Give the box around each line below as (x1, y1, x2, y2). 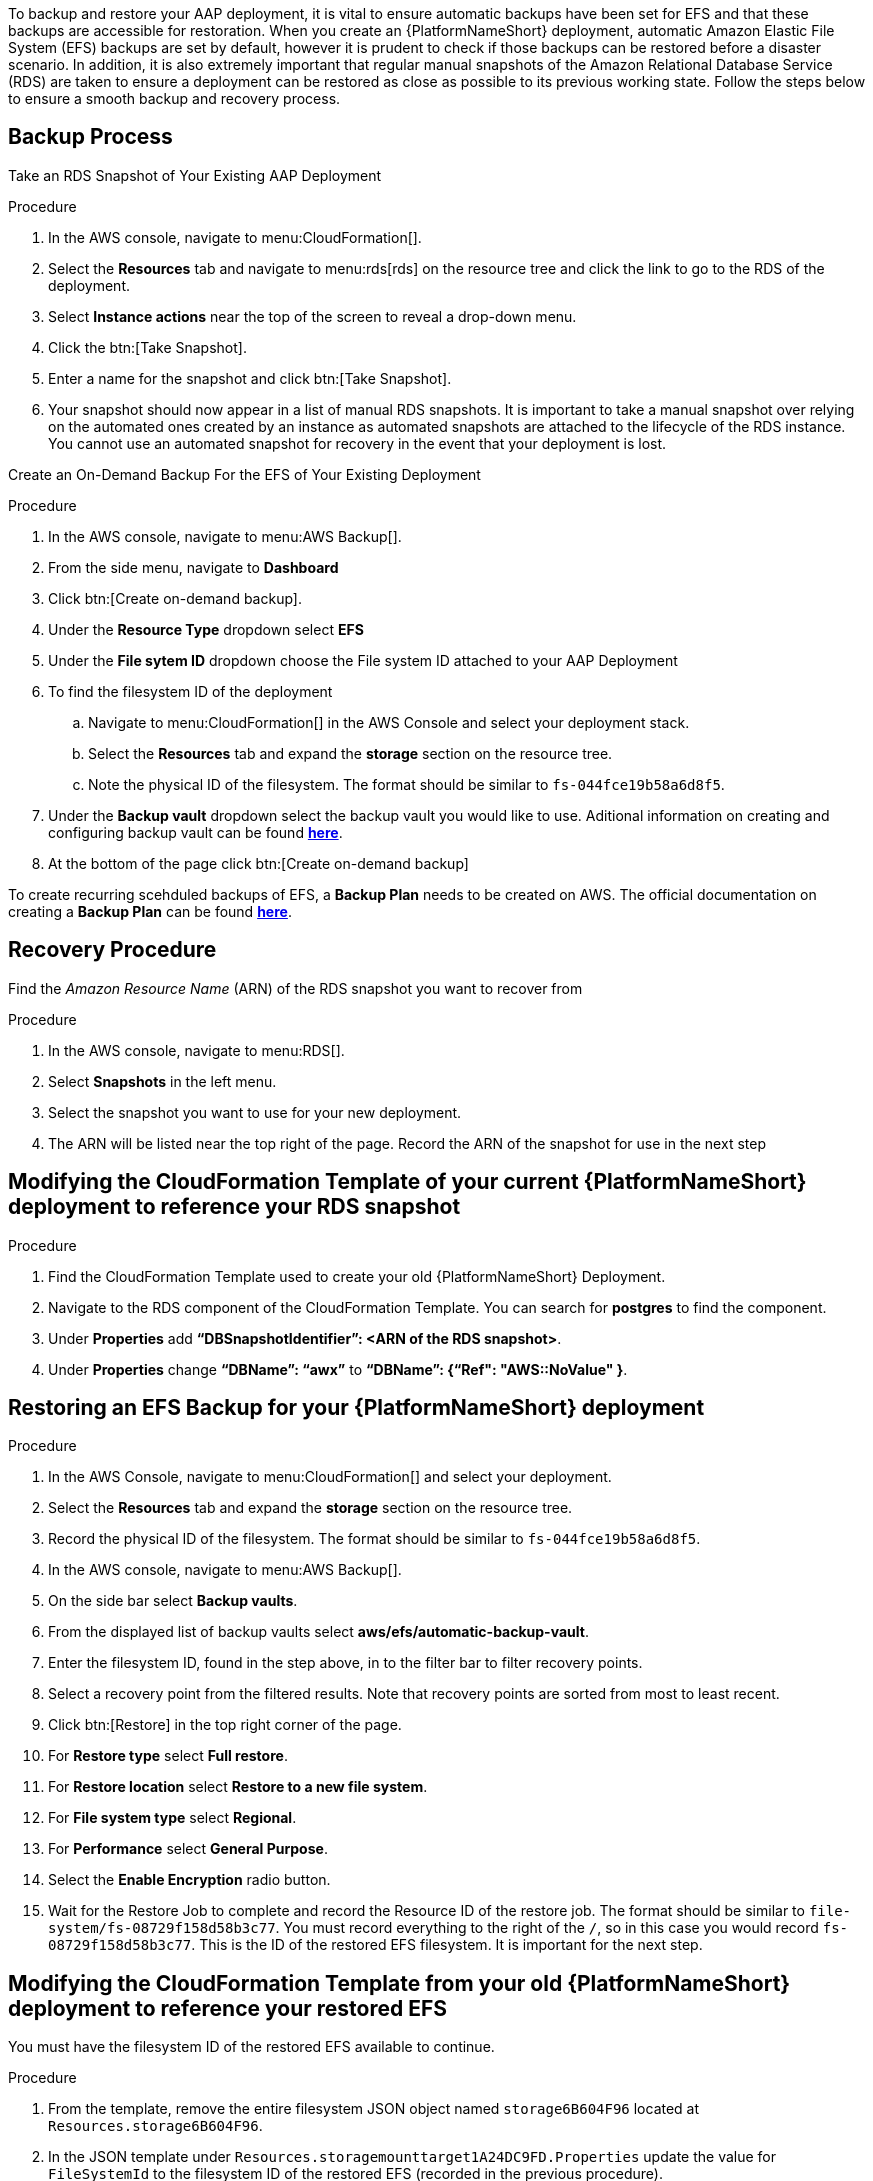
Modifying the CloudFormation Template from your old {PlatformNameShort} (8, 1970, 791, 1996)
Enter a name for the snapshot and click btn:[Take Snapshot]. (48, 369, 452, 387)
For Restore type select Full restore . (48, 1747, 288, 1765)
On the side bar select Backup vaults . (48, 1592, 298, 1610)
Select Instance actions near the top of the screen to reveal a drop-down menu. (48, 307, 577, 325)
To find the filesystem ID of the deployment (48, 682, 333, 700)
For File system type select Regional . (48, 1809, 297, 1827)
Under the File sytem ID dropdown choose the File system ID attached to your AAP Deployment (48, 651, 678, 669)
